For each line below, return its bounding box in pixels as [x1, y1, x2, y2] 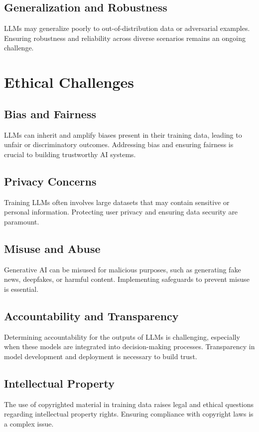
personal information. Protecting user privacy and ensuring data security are [4, 207, 238, 217]
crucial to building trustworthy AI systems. [4, 149, 136, 159]
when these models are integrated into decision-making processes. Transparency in [4, 341, 255, 352]
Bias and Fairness [4, 106, 96, 121]
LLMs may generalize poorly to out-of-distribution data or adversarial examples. [4, 23, 250, 33]
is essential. [4, 283, 39, 294]
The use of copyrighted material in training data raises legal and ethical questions [4, 399, 254, 409]
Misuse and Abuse [4, 240, 101, 256]
